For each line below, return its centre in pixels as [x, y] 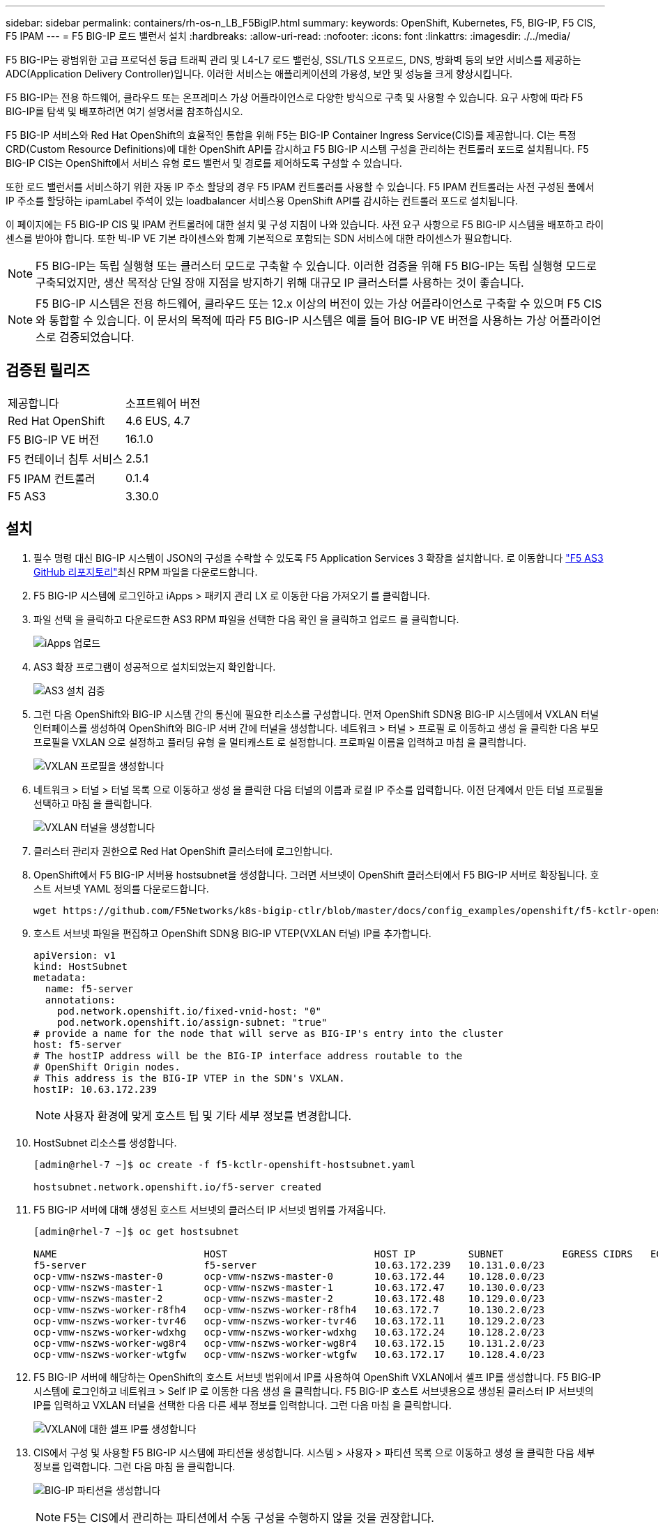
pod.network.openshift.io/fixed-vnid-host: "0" [189, 1011]
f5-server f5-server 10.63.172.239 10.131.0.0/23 [289, 1265]
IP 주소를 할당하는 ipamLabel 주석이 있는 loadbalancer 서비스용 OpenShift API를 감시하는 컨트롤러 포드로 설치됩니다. [262, 201]
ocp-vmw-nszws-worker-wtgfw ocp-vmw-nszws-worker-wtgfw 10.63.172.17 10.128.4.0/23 [289, 1354]
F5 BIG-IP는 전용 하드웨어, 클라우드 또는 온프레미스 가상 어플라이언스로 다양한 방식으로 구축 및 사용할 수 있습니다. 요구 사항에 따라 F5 [294, 97]
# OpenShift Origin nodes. [107, 1067]
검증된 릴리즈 [48, 371]
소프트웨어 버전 [163, 403]
